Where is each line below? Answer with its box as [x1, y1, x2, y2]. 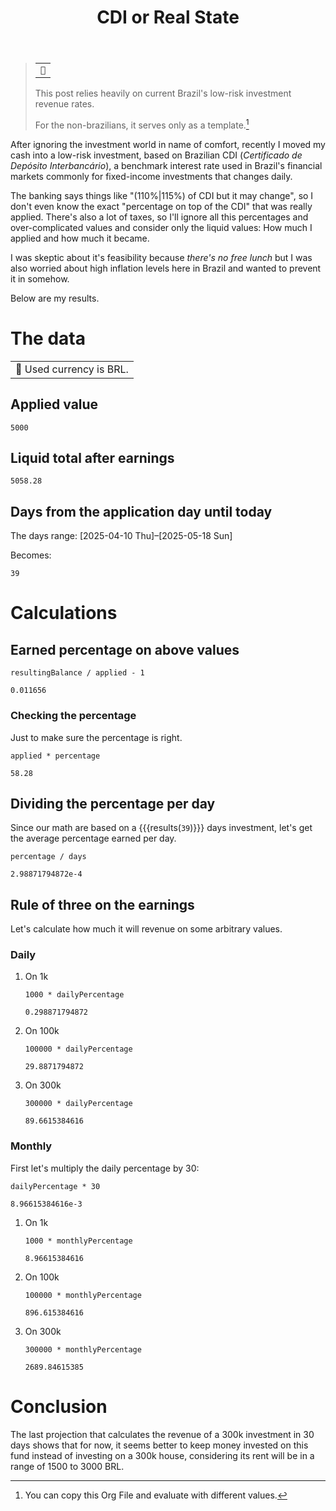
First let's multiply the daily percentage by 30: [10, 1162, 200, 1174]
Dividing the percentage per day [10, 795, 216, 812]
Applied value [10, 396, 99, 413]
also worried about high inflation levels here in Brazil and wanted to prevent [10, 262, 322, 274]
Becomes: [10, 549, 52, 561]
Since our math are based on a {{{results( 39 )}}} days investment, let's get [10, 822, 313, 834]
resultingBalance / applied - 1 [10, 668, 145, 678]
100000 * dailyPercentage [24, 1044, 133, 1055]
